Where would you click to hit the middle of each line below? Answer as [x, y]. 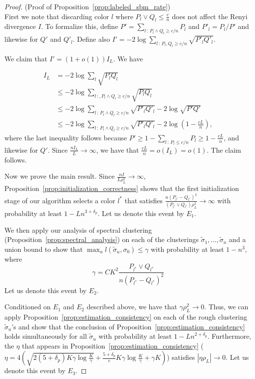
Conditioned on [28, 307]
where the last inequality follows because [66, 137]
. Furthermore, [229, 336]
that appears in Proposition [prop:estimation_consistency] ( [113, 345]
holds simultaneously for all [46, 336]
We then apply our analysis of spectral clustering [78, 230]
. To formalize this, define [80, 26]
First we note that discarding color [57, 16]
